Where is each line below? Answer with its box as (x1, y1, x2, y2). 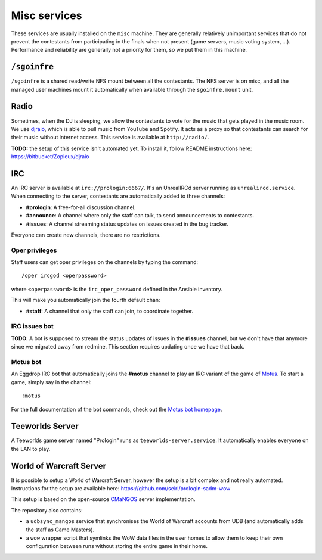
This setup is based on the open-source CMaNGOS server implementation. (11, 496, 196, 503)
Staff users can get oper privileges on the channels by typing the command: (11, 259, 199, 266)
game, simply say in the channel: (11, 378, 92, 385)
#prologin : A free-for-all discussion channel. (26, 203, 136, 211)
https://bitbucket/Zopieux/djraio (11, 153, 89, 160)
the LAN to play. (11, 445, 51, 452)
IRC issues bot (11, 322, 54, 331)
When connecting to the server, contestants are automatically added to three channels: (11, 192, 225, 200)
